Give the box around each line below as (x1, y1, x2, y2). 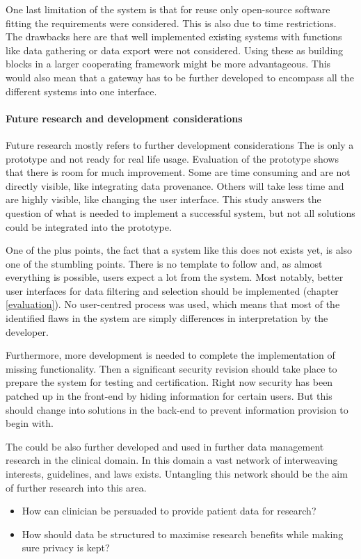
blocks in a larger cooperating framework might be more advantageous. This (6, 56, 331, 71)
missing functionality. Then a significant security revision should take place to (6, 361, 337, 375)
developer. (6, 324, 49, 339)
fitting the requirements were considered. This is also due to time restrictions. (6, 15, 337, 30)
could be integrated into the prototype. (6, 219, 172, 234)
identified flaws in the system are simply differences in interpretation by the (6, 311, 328, 325)
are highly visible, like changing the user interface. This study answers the (6, 192, 321, 206)
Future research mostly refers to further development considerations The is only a (6, 137, 354, 152)
